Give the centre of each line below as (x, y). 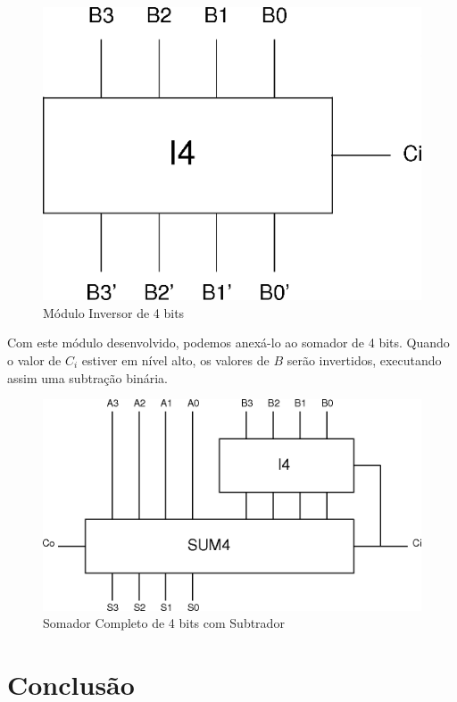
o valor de (34, 359)
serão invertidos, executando (364, 359)
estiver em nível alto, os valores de (175, 359)
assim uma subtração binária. (87, 377)
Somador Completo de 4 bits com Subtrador (164, 623)
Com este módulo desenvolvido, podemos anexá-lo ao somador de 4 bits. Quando (228, 343)
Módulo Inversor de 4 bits (114, 312)
